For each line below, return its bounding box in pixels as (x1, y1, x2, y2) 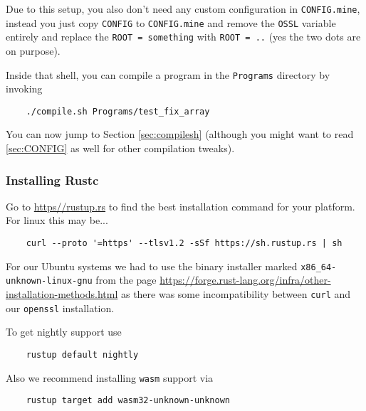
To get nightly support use (6, 324, 122, 339)
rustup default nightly (26, 349, 139, 360)
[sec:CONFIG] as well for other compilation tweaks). (6, 141, 235, 156)
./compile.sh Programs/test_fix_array (26, 106, 210, 117)
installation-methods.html (6, 287, 118, 301)
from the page (95, 272, 157, 287)
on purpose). (6, 43, 61, 58)
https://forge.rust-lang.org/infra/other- (160, 272, 331, 287)
